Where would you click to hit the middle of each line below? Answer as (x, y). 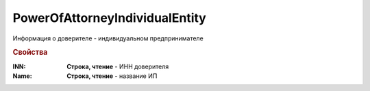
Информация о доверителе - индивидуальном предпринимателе (108, 38)
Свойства (30, 53)
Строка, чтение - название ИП (112, 76)
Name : (22, 76)
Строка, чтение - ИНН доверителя (118, 66)
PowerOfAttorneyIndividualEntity (110, 18)
